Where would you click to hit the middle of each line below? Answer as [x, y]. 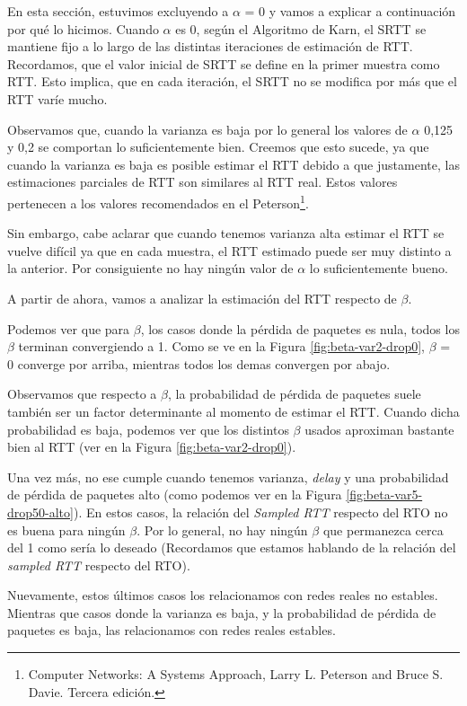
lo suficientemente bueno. [379, 268]
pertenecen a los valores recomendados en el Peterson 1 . [158, 201]
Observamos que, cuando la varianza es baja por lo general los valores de [207, 129]
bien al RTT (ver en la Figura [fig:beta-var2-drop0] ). [152, 447]
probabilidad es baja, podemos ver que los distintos [148, 429]
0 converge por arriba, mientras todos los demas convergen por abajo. [199, 363]
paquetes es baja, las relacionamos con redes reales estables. [172, 630]
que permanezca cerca [383, 529]
